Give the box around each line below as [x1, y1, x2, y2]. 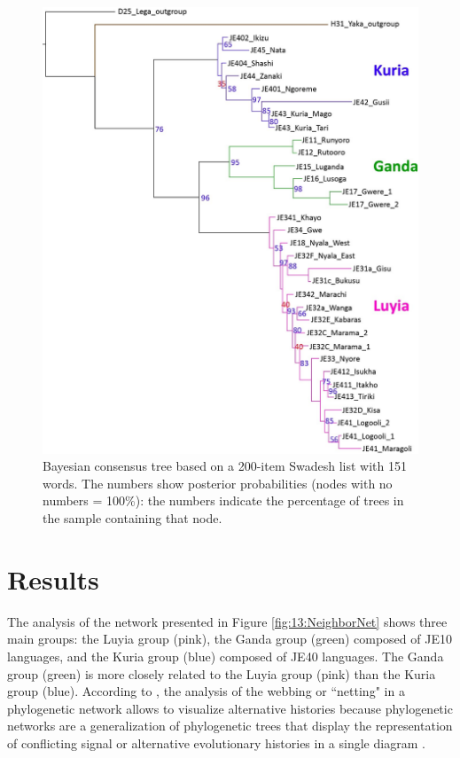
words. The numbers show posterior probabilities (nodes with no [43, 473, 393, 492]
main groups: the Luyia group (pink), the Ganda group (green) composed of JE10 [7, 629, 452, 648]
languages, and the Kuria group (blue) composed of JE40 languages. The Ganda [7, 646, 444, 665]
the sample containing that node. [43, 509, 222, 527]
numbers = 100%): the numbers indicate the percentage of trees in [43, 491, 404, 510]
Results [7, 560, 99, 597]
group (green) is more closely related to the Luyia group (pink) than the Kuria [7, 664, 436, 683]
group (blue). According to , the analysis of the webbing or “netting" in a [7, 682, 405, 700]
